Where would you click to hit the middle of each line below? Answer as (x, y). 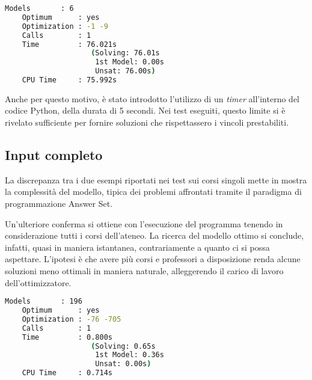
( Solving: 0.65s (123, 346)
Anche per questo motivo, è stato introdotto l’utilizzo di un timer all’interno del (152, 98)
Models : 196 (44, 302)
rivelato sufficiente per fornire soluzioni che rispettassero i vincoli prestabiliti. (147, 122)
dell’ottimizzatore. (38, 282)
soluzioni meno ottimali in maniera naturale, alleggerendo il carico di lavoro (144, 271)
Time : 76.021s (69, 44)
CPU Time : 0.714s (67, 373)
